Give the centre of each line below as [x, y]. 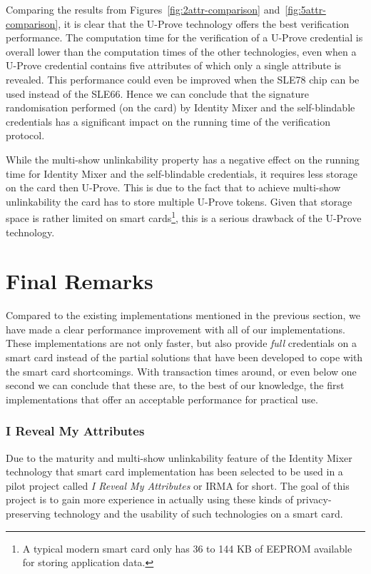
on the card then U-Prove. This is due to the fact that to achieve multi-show [173, 187]
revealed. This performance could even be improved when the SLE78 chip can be [183, 79]
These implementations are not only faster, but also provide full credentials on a [181, 343]
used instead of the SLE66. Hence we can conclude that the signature [157, 93]
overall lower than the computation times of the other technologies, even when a [181, 51]
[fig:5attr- [305, 9]
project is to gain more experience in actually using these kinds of [149, 499]
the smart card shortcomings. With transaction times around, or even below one [181, 371]
